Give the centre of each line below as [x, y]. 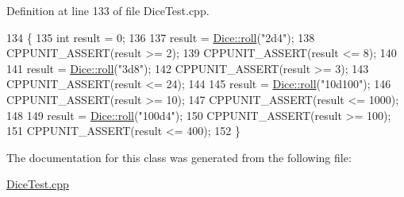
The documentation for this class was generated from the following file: [179, 157]
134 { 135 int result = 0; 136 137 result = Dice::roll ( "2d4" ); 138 [161, 37]
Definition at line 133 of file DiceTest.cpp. [108, 10]
